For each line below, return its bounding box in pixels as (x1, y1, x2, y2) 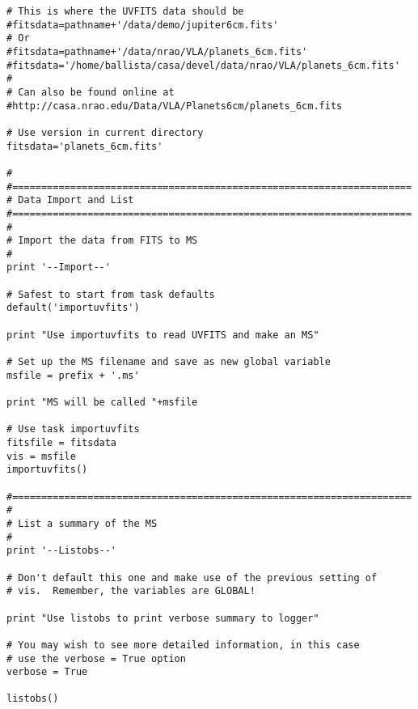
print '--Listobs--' (6, 545, 117, 557)
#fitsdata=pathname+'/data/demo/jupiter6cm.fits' (6, 19, 279, 31)
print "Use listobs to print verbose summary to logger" (6, 612, 319, 624)
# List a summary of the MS (6, 517, 158, 529)
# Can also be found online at (6, 86, 175, 98)
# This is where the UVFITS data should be (6, 6, 244, 17)
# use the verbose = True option (6, 652, 186, 664)
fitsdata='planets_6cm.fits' (6, 140, 163, 152)
